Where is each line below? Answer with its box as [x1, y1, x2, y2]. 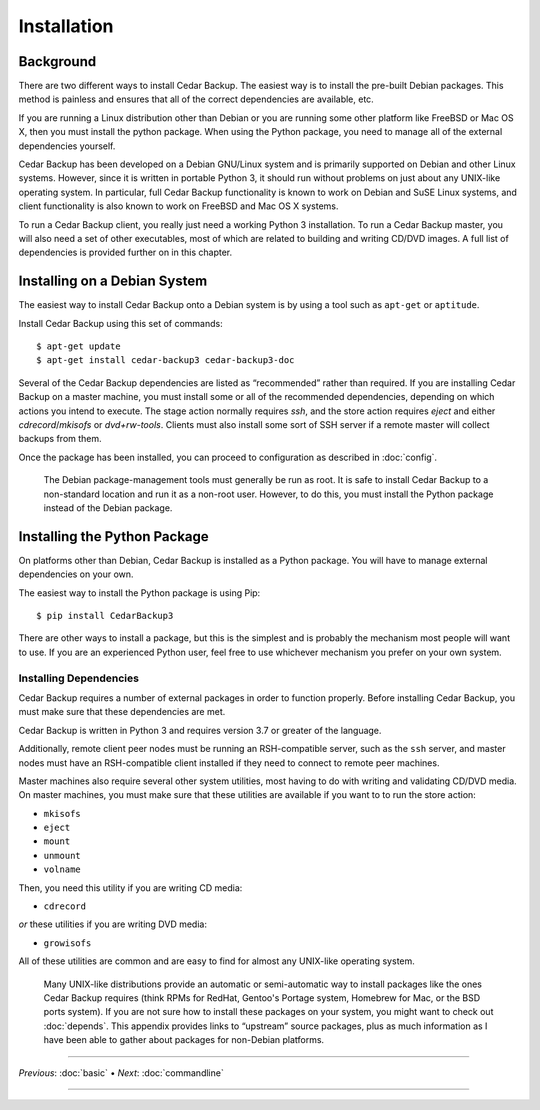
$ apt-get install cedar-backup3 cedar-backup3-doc [36, 355, 295, 366]
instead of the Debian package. [43, 501, 173, 514]
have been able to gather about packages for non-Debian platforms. [43, 1034, 325, 1046]
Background [18, 53, 97, 70]
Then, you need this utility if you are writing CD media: [18, 881, 243, 894]
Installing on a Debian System [18, 273, 208, 290]
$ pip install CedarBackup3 [36, 610, 174, 622]
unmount [43, 850, 82, 861]
